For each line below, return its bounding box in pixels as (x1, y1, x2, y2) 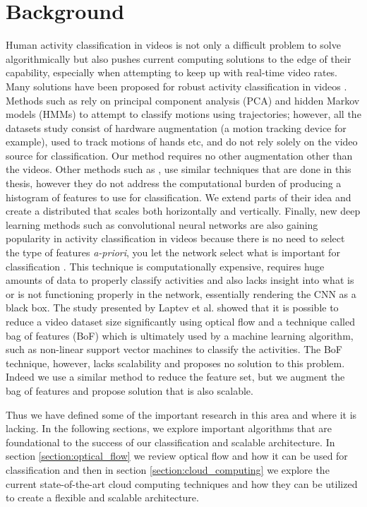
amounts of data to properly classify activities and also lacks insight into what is (6, 273, 354, 287)
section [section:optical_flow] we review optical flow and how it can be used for (6, 448, 348, 463)
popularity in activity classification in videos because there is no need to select (6, 231, 345, 246)
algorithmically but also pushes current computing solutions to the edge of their (6, 51, 351, 66)
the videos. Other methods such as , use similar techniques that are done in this (6, 162, 351, 177)
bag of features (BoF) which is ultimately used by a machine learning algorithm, (6, 328, 354, 342)
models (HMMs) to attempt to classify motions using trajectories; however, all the (6, 107, 361, 121)
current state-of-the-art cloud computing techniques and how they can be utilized (6, 476, 358, 491)
